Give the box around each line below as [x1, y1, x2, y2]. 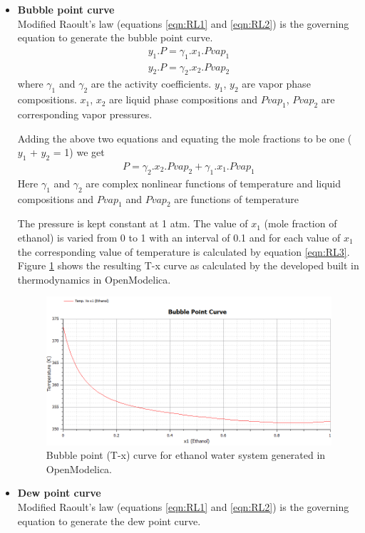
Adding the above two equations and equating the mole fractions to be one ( [17, 130, 352, 145]
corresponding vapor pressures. [17, 107, 153, 122]
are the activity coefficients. [91, 76, 212, 91]
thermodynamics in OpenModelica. [17, 271, 171, 286]
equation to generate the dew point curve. [17, 513, 201, 528]
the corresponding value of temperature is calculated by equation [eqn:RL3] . [17, 244, 350, 259]
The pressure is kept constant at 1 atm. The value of [17, 216, 248, 231]
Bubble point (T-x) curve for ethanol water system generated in [46, 447, 326, 462]
